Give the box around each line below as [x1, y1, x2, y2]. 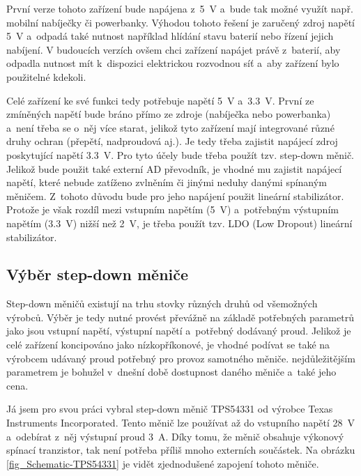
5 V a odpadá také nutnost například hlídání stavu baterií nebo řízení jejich [6, 29, 334, 43]
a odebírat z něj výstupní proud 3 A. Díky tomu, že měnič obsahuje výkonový [6, 429, 344, 443]
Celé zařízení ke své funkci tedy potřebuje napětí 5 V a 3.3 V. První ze [6, 93, 314, 107]
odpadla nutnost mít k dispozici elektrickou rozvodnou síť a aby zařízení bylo [6, 56, 339, 70]
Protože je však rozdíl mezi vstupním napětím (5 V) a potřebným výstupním [6, 202, 339, 217]
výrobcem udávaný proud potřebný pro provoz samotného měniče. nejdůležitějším [6, 351, 355, 365]
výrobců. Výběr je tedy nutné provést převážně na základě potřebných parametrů [6, 309, 354, 324]
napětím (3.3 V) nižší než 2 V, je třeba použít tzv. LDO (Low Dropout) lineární [6, 215, 353, 230]
